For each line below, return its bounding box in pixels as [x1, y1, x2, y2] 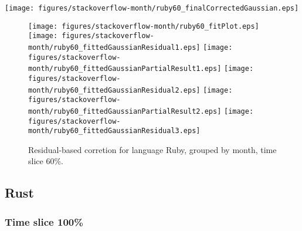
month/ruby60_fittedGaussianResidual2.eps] [28, 86, 201, 94]
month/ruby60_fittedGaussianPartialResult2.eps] [28, 107, 222, 116]
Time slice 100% [5, 214, 83, 229]
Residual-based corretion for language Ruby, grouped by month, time [28, 143, 277, 155]
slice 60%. [28, 155, 63, 167]
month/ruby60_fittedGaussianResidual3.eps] [28, 127, 201, 135]
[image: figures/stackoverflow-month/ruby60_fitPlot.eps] [28, 22, 259, 30]
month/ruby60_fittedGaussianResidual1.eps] [28, 43, 201, 52]
